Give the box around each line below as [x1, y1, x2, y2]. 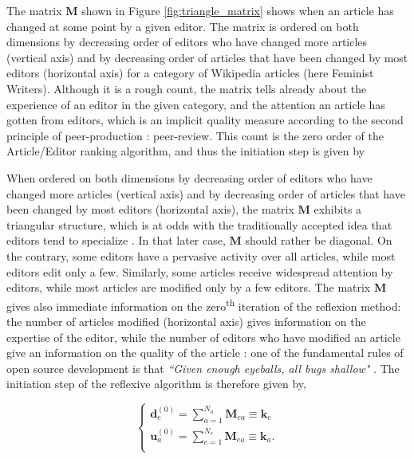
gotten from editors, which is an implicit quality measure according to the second [6, 112, 404, 128]
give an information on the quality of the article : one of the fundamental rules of [6, 344, 404, 361]
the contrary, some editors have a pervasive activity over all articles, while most [6, 247, 396, 264]
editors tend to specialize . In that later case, [6, 232, 226, 249]
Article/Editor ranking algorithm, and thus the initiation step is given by [6, 143, 365, 159]
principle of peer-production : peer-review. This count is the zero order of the [6, 127, 384, 143]
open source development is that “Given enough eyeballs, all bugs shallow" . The [6, 359, 400, 376]
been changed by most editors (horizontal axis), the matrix [6, 201, 294, 218]
